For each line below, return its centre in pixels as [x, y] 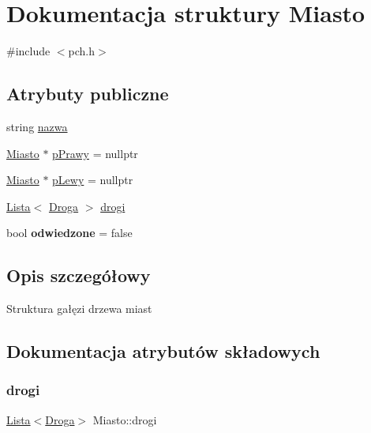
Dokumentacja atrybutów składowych [163, 351]
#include [28, 51]
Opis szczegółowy [79, 275]
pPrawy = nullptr [95, 153]
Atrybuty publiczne [88, 94]
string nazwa [37, 126]
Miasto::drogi [125, 419]
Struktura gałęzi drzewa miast [79, 309]
